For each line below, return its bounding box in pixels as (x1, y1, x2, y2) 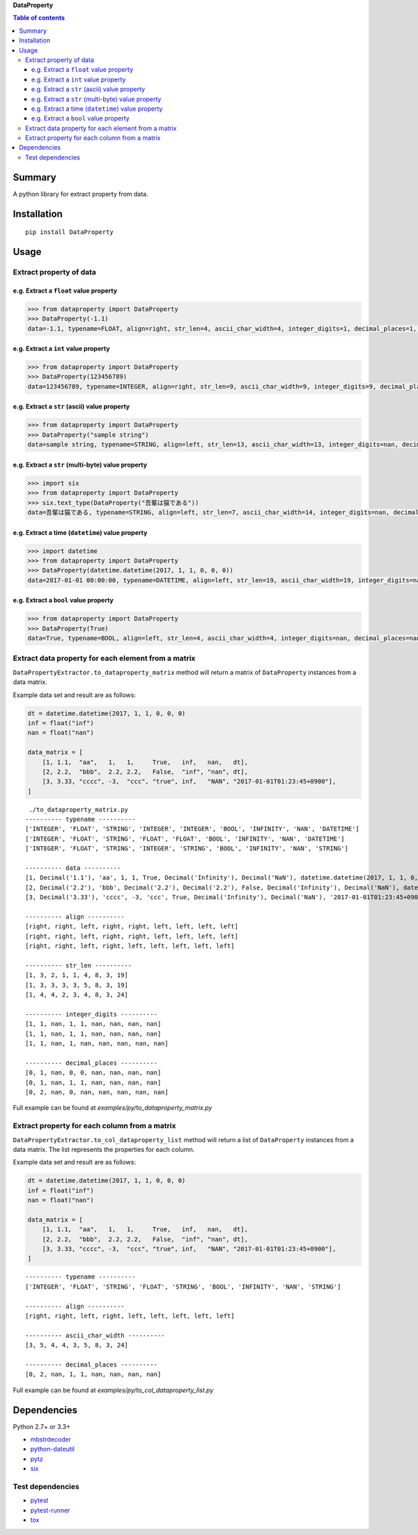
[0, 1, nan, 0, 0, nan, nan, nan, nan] (25, 1069, 162, 1077)
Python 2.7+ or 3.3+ (13, 1422, 71, 1431)
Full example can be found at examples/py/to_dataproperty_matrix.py (13, 1104, 212, 1112)
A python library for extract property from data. (13, 189, 149, 198)
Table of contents (13, 14, 65, 22)
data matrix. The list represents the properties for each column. (13, 1145, 195, 1153)
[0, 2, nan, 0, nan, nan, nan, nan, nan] (25, 1089, 169, 1096)
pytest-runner (30, 1506, 70, 1514)
